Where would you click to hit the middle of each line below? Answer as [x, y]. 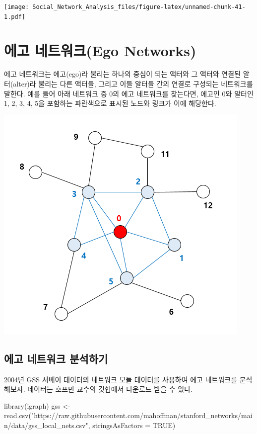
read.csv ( [18, 415]
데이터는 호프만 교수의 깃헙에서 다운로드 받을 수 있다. [110, 389]
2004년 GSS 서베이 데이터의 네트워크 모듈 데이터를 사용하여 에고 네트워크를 [121, 379]
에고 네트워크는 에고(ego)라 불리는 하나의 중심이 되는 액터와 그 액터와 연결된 [123, 74]
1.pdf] [15, 17]
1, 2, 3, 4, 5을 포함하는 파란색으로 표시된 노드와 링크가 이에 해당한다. [110, 103]
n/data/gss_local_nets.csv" [46, 425]
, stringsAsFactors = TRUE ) [132, 425]
